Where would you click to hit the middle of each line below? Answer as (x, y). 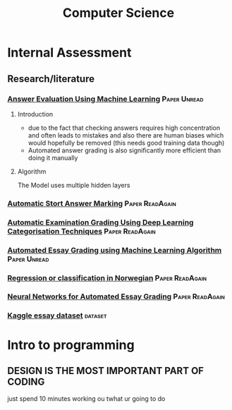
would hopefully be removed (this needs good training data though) (126, 143)
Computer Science (118, 13)
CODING (26, 381)
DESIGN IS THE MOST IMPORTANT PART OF (106, 371)
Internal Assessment (69, 53)
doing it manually (53, 157)
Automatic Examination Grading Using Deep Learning (100, 222)
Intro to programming (71, 345)
